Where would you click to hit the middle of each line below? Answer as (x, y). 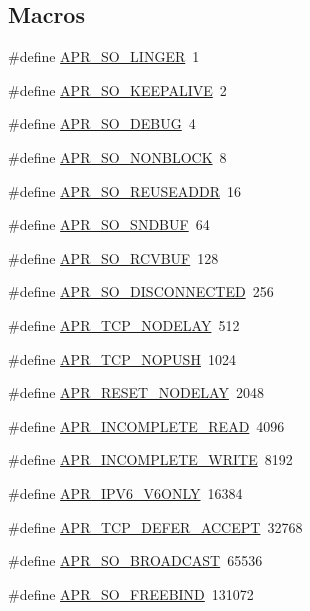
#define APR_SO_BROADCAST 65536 (135, 560)
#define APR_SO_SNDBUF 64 (109, 224)
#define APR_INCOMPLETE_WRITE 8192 (150, 459)
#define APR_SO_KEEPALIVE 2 (117, 89)
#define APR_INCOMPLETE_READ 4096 (146, 425)
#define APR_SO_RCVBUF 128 (113, 257)
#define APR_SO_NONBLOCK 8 (117, 156)
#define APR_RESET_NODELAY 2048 (136, 392)
